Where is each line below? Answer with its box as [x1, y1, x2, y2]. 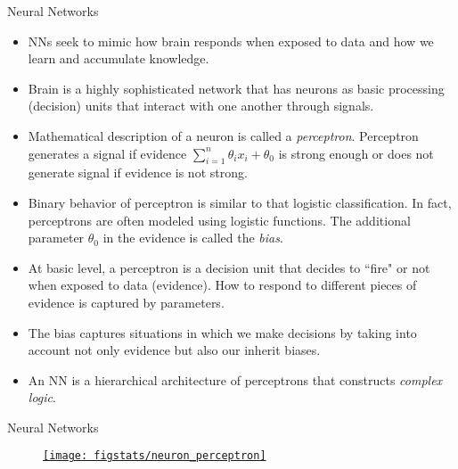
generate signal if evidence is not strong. [28, 163, 248, 182]
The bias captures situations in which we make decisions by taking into [28, 323, 417, 341]
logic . [28, 388, 56, 407]
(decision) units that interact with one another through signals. [28, 96, 374, 115]
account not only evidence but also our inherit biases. [28, 341, 321, 359]
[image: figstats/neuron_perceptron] [43, 449, 266, 463]
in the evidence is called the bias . [102, 228, 283, 247]
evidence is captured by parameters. [28, 292, 225, 311]
